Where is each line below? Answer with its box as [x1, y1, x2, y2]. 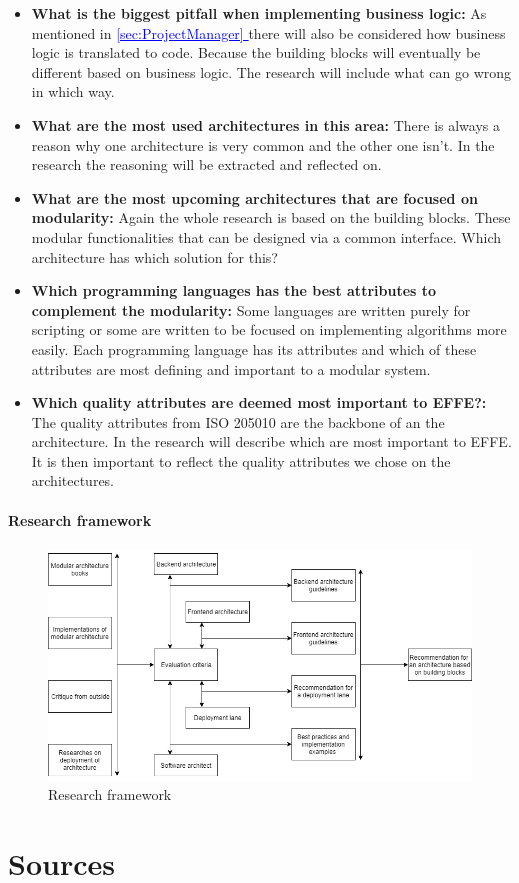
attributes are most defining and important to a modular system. [31, 358, 431, 379]
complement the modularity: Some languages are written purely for [31, 299, 471, 320]
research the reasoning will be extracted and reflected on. [31, 154, 382, 175]
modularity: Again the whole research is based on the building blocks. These [31, 207, 511, 228]
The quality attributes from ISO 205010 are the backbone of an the [31, 411, 445, 432]
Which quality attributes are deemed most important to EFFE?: [31, 392, 487, 413]
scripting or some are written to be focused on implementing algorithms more [31, 319, 507, 340]
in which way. [31, 81, 115, 102]
